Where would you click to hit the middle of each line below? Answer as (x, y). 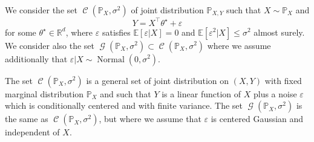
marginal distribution (44, 93)
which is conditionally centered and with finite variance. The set (124, 105)
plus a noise (275, 93)
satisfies (116, 32)
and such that (126, 93)
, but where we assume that (150, 119)
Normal (111, 60)
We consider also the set (50, 45)
